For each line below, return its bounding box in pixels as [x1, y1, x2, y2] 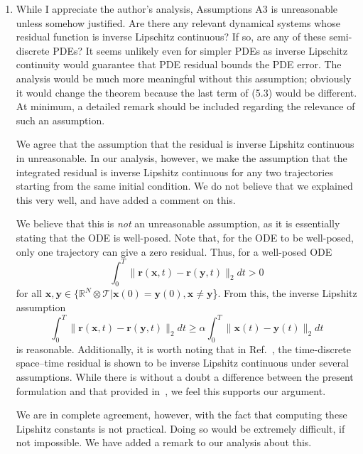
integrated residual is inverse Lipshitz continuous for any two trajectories [16, 164, 333, 179]
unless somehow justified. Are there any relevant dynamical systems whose [16, 15, 340, 30]
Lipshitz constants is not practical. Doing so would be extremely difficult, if [16, 421, 345, 436]
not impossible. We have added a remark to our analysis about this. [16, 435, 312, 450]
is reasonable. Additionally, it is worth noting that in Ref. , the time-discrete [16, 341, 352, 356]
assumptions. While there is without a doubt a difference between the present [16, 369, 354, 384]
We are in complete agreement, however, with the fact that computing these [16, 407, 347, 422]
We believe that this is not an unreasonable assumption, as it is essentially [16, 216, 340, 231]
